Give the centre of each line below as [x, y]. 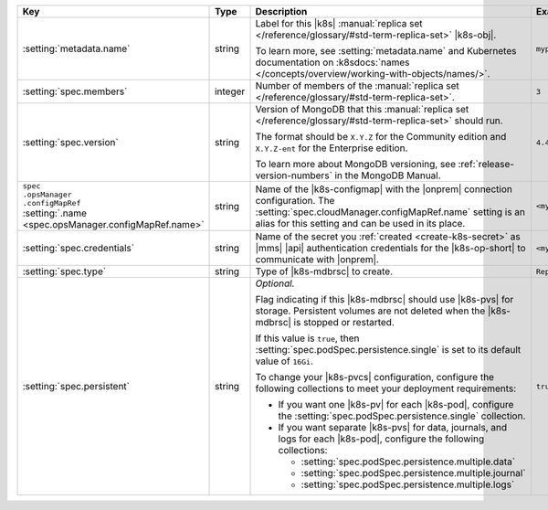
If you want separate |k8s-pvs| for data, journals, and [392, 427]
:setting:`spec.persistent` [76, 386]
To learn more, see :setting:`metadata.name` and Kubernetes [386, 51]
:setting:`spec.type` [64, 271]
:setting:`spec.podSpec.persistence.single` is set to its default [388, 350]
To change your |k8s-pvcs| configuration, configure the [375, 377]
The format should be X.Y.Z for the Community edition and [381, 137]
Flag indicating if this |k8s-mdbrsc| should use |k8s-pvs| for [385, 299]
